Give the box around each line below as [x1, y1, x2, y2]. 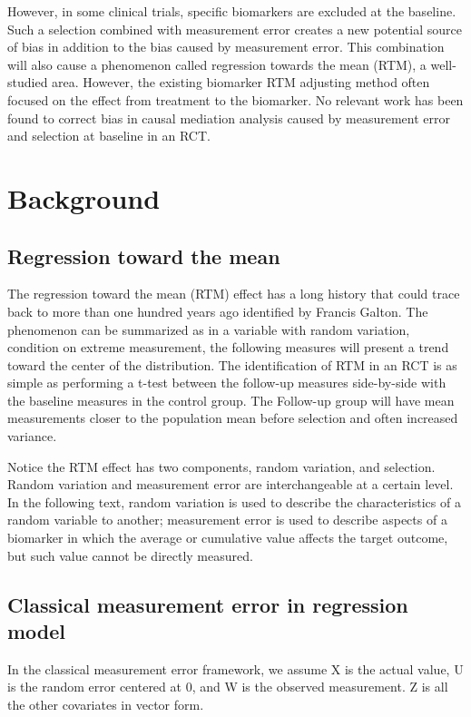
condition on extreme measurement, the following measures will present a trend [7, 338, 449, 357]
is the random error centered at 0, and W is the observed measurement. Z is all [7, 677, 448, 696]
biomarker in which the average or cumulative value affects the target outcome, [7, 528, 448, 547]
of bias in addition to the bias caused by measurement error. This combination [7, 37, 445, 56]
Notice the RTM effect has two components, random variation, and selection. [7, 457, 436, 476]
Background [7, 179, 161, 216]
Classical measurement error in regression [7, 590, 408, 618]
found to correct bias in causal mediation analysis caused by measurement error [7, 108, 450, 127]
